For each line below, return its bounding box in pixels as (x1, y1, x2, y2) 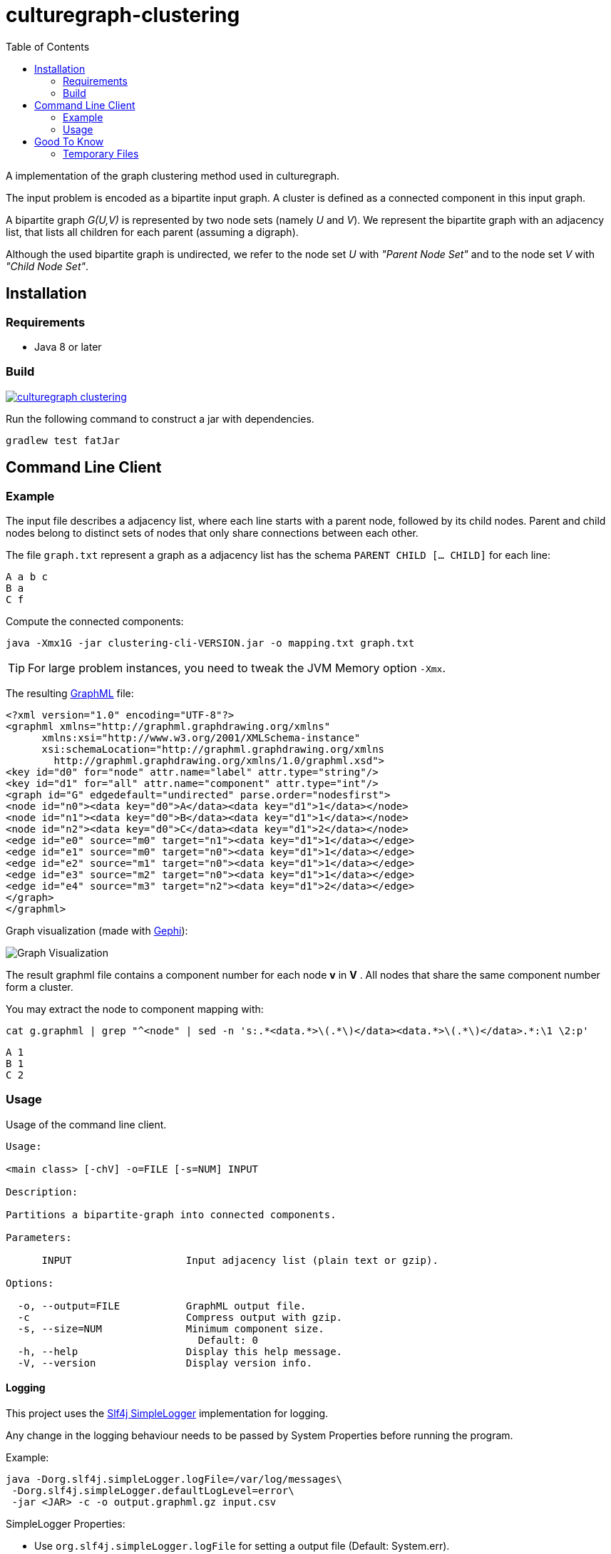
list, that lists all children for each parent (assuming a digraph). (6, 225, 299, 238)
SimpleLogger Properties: (6, 1517, 125, 1530)
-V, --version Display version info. (17, 1357, 312, 1369)
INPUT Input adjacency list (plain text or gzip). (41, 1254, 438, 1266)
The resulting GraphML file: (6, 686, 134, 699)
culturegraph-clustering (6, 3, 240, 27)
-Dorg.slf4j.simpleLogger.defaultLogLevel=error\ (11, 1484, 294, 1496)
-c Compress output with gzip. (17, 1311, 343, 1323)
